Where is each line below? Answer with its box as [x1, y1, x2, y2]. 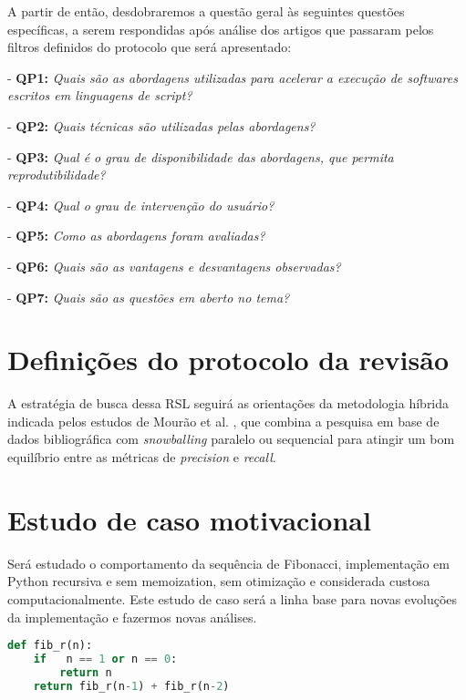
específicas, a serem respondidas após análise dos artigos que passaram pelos [7, 19, 434, 38]
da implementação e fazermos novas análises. [7, 607, 257, 626]
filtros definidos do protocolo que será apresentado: [7, 37, 292, 57]
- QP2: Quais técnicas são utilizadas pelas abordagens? [7, 116, 316, 135]
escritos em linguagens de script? [7, 86, 192, 105]
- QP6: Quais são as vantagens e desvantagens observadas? [7, 256, 341, 275]
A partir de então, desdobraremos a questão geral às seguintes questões [7, 2, 405, 20]
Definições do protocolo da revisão [7, 341, 450, 378]
